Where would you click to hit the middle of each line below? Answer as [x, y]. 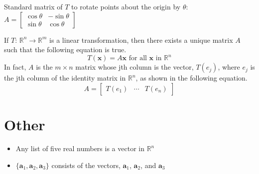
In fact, [15, 67]
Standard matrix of [33, 6]
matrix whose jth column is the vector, [134, 67]
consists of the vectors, [86, 165]
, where [229, 67]
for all [138, 58]
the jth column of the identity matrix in [65, 78]
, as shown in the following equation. [192, 78]
